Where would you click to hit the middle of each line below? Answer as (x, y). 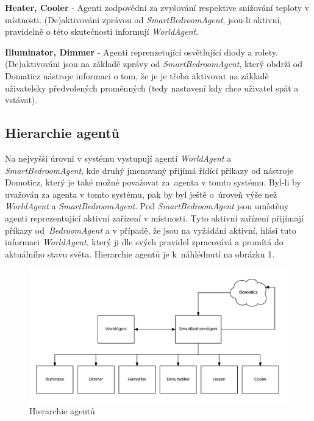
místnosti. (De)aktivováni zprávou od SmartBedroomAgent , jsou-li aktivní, (144, 19)
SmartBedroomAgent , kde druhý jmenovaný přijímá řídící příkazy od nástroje (149, 170)
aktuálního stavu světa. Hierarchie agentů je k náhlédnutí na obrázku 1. (140, 254)
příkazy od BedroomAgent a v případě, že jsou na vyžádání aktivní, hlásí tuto (151, 230)
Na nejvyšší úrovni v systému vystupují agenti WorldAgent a (118, 158)
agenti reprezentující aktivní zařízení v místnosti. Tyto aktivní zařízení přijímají (154, 218)
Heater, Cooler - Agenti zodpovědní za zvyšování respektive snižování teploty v (157, 7)
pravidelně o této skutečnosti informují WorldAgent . (102, 31)
